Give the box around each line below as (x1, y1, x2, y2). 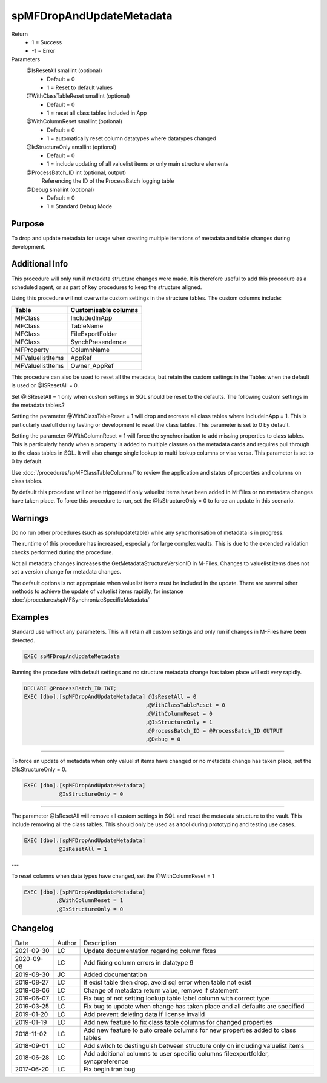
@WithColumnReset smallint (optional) (26, 118, 122, 125)
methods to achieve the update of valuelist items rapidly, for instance (11, 588, 184, 595)
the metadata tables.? (11, 401, 65, 409)
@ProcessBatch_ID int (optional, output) (26, 169, 127, 176)
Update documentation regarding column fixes (83, 947, 216, 956)
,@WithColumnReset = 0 (145, 710, 213, 717)
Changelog (11, 923, 54, 934)
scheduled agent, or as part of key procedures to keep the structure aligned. (11, 283, 202, 291)
